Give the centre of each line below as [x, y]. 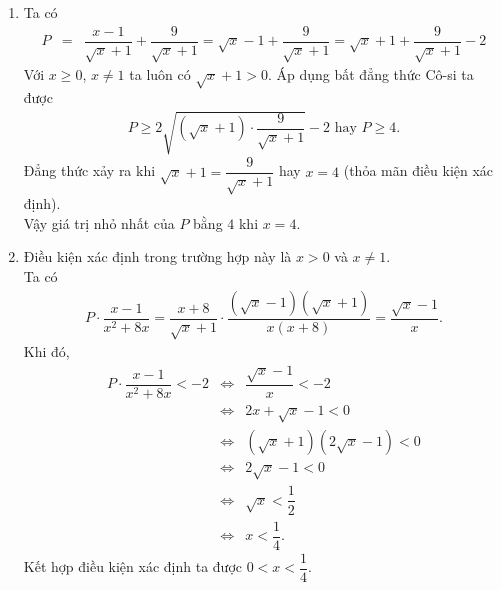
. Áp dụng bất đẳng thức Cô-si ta [370, 74]
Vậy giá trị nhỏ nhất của [99, 222]
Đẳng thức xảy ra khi [89, 170]
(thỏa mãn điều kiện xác [418, 170]
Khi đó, [46, 351]
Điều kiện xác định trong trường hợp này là [157, 256]
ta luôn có [160, 74]
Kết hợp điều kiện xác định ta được [132, 566]
